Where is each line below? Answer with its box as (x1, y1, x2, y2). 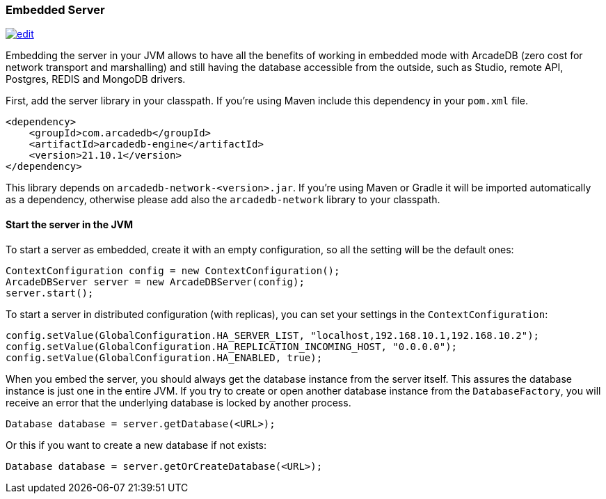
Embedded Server (6, 3, 105, 17)
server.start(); (6, 287, 94, 299)
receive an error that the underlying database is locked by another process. (6, 396, 351, 409)
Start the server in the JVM (6, 218, 134, 230)
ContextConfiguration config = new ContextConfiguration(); (6, 264, 340, 276)
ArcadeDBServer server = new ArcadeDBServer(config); (6, 276, 305, 287)
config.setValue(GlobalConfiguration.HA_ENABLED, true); (6, 351, 323, 363)
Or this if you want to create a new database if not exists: (6, 438, 267, 451)
